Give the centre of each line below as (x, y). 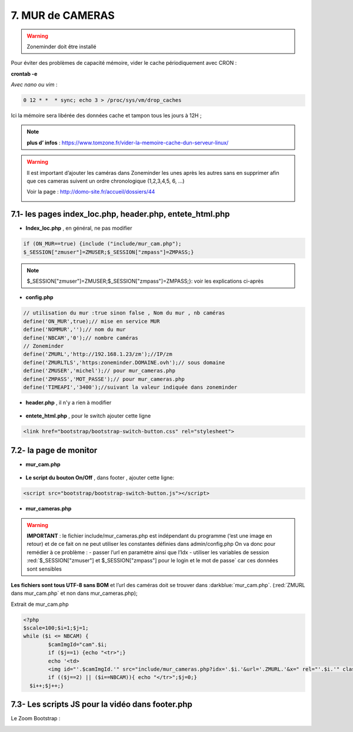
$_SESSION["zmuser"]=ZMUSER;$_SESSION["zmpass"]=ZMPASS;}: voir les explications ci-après (145, 281)
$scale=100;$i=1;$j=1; (56, 628)
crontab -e (24, 74)
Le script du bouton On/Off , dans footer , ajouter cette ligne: (100, 478)
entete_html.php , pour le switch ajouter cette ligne (88, 416)
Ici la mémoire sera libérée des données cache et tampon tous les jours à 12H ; (106, 115)
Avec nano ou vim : (34, 85)
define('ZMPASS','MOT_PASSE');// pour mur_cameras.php (104, 379)
